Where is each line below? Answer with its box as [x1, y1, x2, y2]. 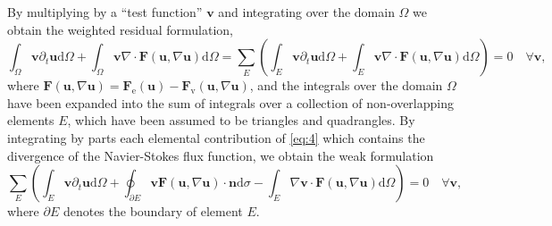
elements [7, 111, 54, 130]
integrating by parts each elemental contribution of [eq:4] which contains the [7, 128, 425, 146]
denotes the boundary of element [63, 202, 243, 221]
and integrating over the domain [218, 3, 395, 21]
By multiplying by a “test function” [7, 3, 203, 21]
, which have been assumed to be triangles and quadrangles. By [67, 111, 415, 130]
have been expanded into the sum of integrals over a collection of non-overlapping [7, 93, 454, 112]
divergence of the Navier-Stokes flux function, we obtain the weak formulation [7, 146, 434, 164]
